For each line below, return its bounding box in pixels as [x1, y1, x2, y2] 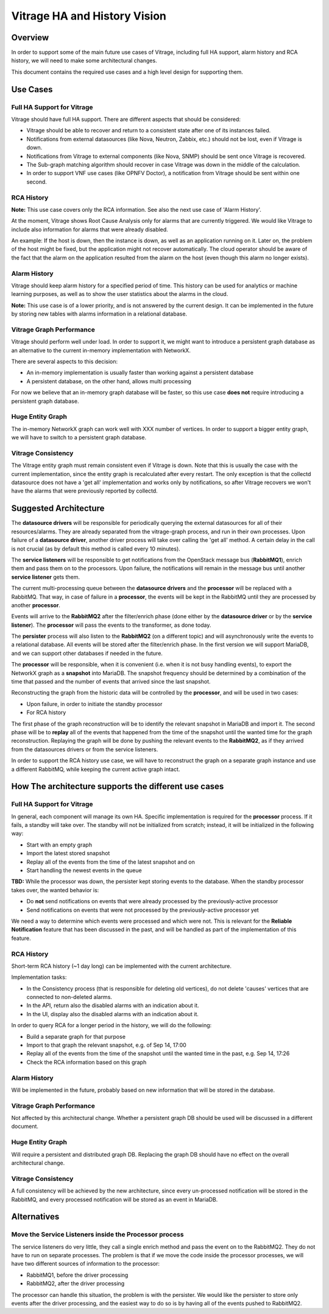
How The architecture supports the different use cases [11, 781, 224, 792]
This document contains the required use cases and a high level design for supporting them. [11, 68, 244, 76]
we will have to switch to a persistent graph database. [11, 434, 146, 441]
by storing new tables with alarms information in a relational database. [11, 310, 188, 317]
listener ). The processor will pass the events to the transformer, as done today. [11, 621, 211, 629]
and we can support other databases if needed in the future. [11, 649, 163, 657]
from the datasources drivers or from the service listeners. [11, 745, 158, 753]
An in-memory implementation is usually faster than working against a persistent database [26, 369, 254, 377]
